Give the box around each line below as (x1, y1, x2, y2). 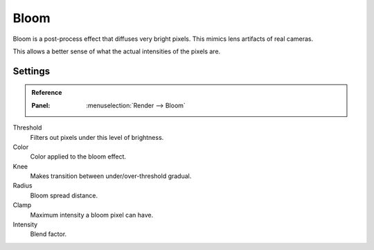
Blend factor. (30, 230, 67, 238)
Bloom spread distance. (30, 191, 98, 199)
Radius (12, 181, 33, 190)
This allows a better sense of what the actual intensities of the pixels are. (12, 47, 221, 55)
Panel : (31, 101, 51, 109)
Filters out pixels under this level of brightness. (30, 133, 164, 141)
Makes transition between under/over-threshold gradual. (30, 172, 192, 180)
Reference (31, 89, 62, 97)
